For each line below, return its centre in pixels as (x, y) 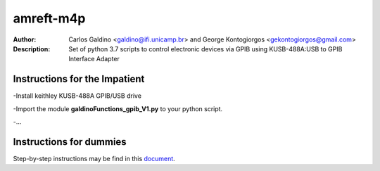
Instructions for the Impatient (79, 79)
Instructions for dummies (70, 142)
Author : (25, 39)
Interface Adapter (94, 59)
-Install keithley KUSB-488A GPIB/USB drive (77, 96)
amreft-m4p (49, 18)
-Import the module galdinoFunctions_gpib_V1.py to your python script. (118, 108)
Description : (32, 49)
